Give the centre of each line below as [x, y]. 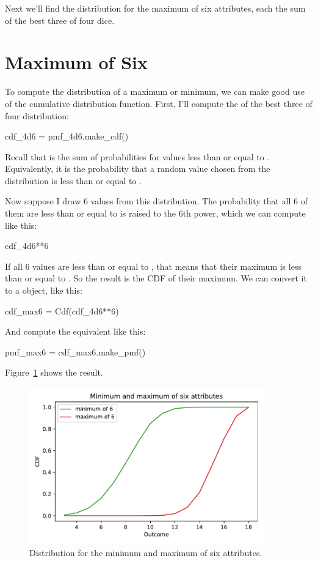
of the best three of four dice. [60, 20]
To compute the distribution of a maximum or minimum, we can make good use [155, 91]
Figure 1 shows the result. [54, 372]
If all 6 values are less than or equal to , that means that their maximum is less [153, 266]
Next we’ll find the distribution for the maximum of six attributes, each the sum [155, 8]
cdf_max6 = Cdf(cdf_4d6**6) [62, 310]
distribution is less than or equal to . [74, 180]
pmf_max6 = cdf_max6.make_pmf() [75, 351]
